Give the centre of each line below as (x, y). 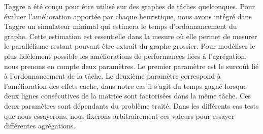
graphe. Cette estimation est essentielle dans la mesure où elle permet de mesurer (131, 36)
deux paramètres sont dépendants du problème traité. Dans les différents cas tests (131, 105)
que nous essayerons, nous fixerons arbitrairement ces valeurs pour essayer (119, 115)
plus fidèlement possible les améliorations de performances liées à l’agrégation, (126, 56)
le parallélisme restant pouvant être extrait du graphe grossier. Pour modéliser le (130, 46)
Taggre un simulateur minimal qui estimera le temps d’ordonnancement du (121, 26)
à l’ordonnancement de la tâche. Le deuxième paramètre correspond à (112, 76)
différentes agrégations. (40, 126)
